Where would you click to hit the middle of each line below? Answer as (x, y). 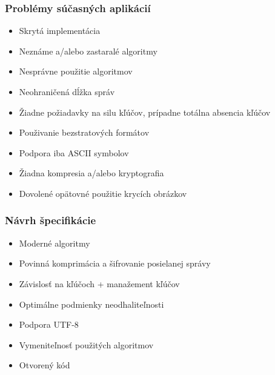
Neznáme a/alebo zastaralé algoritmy (88, 51)
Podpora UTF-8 (49, 324)
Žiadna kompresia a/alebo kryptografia (91, 173)
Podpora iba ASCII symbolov (74, 152)
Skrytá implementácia (60, 31)
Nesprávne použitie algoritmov (76, 71)
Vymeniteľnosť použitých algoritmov (86, 344)
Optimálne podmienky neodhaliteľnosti (91, 304)
